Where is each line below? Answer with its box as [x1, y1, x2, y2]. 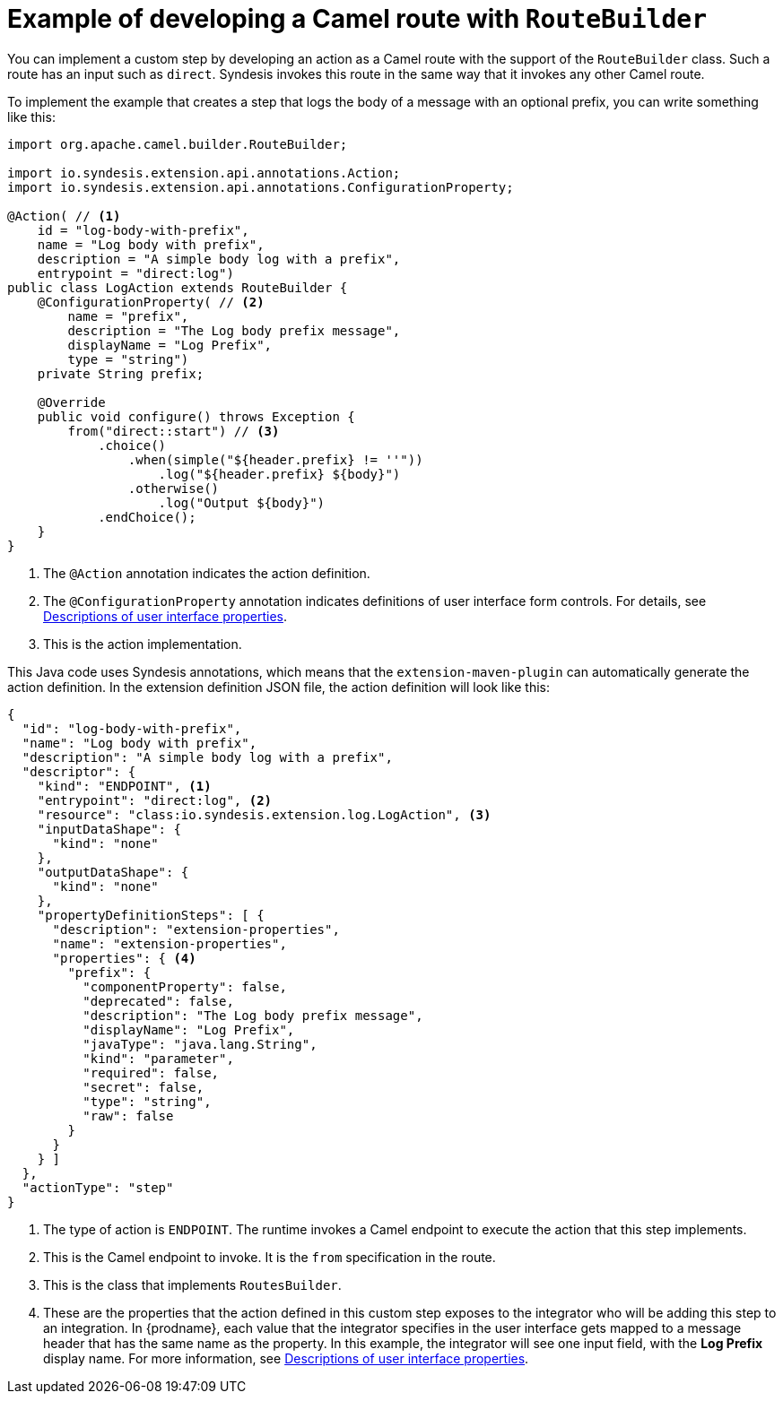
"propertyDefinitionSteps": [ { [37, 907, 265, 922]
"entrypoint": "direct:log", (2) [37, 792, 273, 808]
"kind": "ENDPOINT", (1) [37, 778, 212, 793]
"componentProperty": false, [83, 979, 287, 994]
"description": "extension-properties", [52, 921, 340, 937]
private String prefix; [37, 366, 204, 381]
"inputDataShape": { [37, 821, 181, 836]
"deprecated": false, [83, 993, 234, 1008]
